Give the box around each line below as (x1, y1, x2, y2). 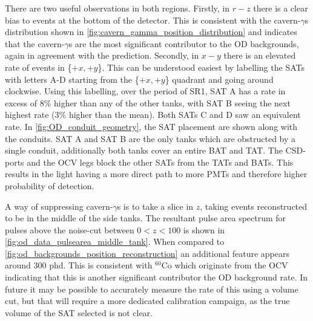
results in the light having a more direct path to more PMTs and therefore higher (5, 167, 308, 180)
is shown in (183, 223, 225, 236)
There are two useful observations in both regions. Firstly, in (5, 2, 230, 14)
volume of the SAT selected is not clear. (5, 306, 153, 319)
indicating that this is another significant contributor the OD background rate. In (5, 271, 308, 284)
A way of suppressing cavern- (5, 199, 113, 212)
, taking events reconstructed (200, 199, 308, 212)
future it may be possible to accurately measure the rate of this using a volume (5, 282, 298, 295)
